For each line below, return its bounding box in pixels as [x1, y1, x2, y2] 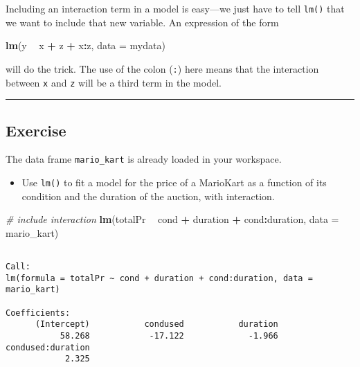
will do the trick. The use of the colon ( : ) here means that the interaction [6, 61, 319, 75]
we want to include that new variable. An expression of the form [6, 15, 279, 29]
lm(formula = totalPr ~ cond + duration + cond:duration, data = [6, 273, 313, 283]
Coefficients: [6, 307, 71, 318]
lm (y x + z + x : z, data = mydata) [6, 38, 165, 53]
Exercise [6, 119, 66, 141]
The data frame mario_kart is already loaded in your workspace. [6, 152, 282, 166]
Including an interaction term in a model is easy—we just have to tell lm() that [6, 1, 345, 15]
